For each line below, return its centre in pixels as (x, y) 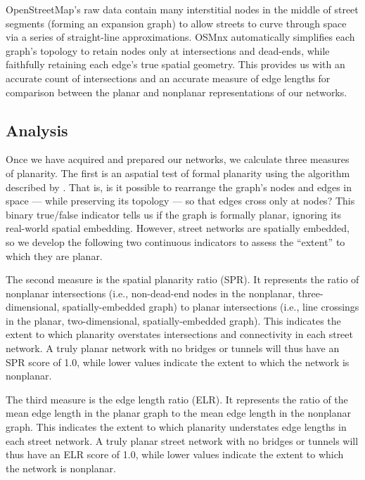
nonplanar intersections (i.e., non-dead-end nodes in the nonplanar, (151, 293)
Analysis (37, 130)
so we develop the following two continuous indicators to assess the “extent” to (175, 241)
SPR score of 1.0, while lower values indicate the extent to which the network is (178, 362)
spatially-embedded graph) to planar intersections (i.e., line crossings (211, 307)
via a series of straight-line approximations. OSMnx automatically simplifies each (180, 37)
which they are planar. (54, 255)
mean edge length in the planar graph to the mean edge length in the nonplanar (178, 413)
